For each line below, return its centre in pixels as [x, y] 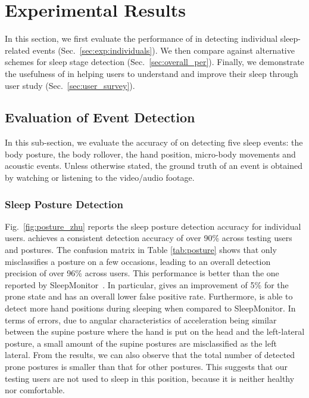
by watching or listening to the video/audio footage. [100, 178]
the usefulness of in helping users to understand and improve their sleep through [152, 73]
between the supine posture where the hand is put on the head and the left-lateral [155, 331]
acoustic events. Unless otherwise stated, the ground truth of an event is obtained [154, 166]
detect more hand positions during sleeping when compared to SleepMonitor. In [150, 308]
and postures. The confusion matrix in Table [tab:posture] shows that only [141, 250]
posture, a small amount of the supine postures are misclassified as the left [141, 343]
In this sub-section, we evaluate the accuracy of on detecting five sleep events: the [154, 142]
